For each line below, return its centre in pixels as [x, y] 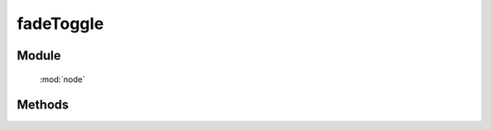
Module [39, 56]
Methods [43, 105]
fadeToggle [60, 23]
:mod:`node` [62, 79]
